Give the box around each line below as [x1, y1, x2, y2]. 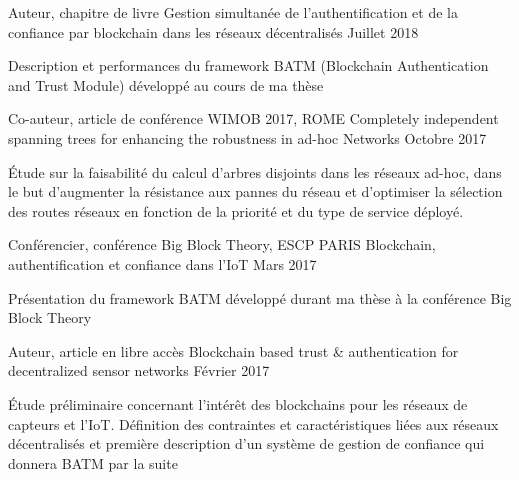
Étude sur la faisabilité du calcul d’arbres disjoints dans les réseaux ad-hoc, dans [8, 161, 502, 182]
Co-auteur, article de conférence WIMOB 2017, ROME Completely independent [8, 108, 499, 129]
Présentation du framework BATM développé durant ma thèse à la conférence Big [8, 287, 512, 308]
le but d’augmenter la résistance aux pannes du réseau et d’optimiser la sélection [8, 181, 503, 202]
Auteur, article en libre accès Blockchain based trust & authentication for [8, 340, 459, 361]
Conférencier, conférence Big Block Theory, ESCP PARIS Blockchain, [8, 234, 436, 255]
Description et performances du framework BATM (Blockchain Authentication [8, 55, 489, 76]
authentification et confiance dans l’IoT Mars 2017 [8, 253, 317, 274]
